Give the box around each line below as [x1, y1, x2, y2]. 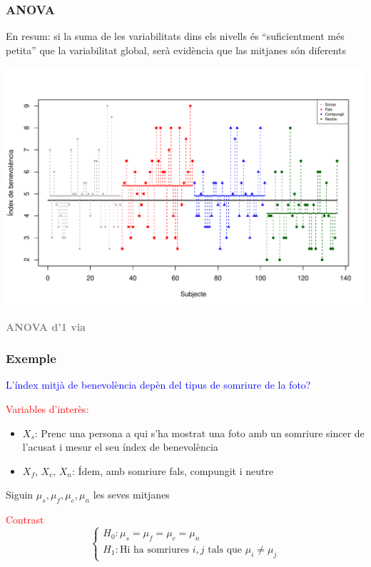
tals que [208, 544, 243, 555]
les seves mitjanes [93, 487, 170, 502]
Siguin [6, 487, 34, 502]
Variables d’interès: [6, 402, 89, 417]
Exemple [6, 349, 56, 367]
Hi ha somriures [119, 544, 189, 555]
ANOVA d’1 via [6, 319, 86, 334]
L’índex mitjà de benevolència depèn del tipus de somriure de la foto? [6, 377, 311, 392]
